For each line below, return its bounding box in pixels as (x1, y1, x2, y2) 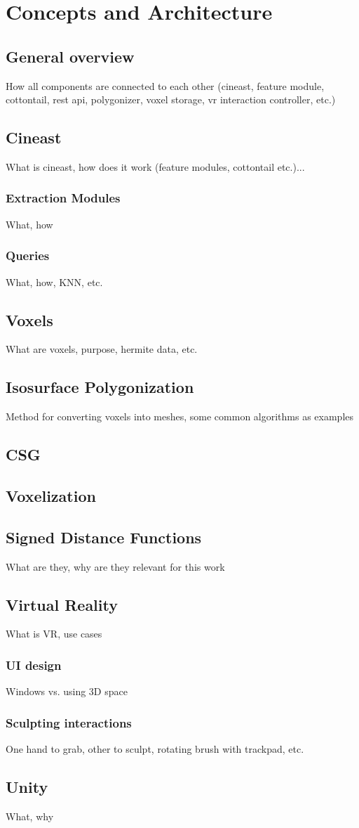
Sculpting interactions (6, 713, 132, 731)
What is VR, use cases (6, 626, 102, 641)
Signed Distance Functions (6, 526, 202, 548)
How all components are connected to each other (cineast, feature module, (6, 78, 325, 93)
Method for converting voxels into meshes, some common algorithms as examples (6, 409, 354, 424)
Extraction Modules (6, 189, 121, 207)
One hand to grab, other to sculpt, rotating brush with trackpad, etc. (6, 741, 304, 756)
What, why (6, 808, 54, 823)
